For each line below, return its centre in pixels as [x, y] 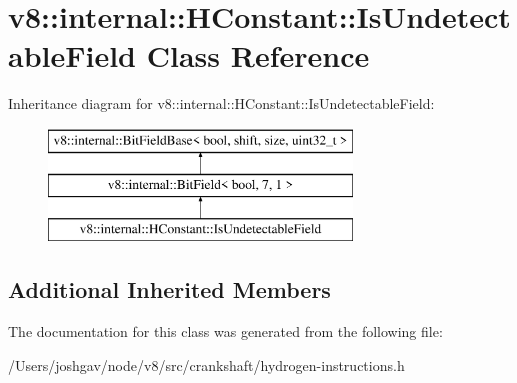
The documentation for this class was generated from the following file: [225, 331]
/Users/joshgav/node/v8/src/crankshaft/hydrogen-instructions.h [206, 364]
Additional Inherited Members [169, 289]
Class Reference [258, 55]
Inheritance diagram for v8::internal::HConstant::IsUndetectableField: [221, 103]
